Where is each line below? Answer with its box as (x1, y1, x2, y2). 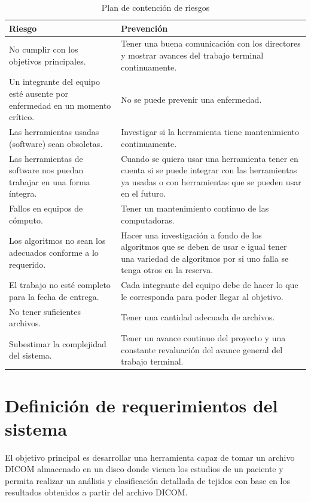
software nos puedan (9, 164, 84, 176)
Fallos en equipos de (9, 202, 83, 215)
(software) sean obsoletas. (9, 137, 103, 149)
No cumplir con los (9, 43, 78, 56)
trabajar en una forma (9, 175, 90, 188)
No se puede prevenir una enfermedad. (121, 93, 262, 105)
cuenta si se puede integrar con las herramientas (121, 164, 297, 176)
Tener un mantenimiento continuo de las (121, 202, 269, 215)
